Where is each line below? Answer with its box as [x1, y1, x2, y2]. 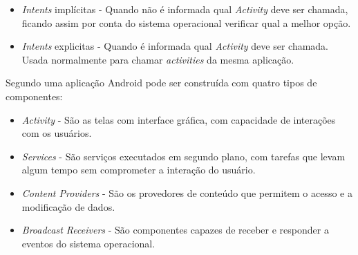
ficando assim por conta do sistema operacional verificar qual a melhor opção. [21, 15, 351, 30]
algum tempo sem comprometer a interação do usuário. [21, 162, 256, 177]
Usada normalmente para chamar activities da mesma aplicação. [21, 52, 294, 66]
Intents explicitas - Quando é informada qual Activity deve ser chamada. [21, 39, 329, 53]
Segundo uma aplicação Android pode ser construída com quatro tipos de [6, 75, 317, 90]
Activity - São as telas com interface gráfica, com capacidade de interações [21, 112, 336, 126]
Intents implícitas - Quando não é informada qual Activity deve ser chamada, [21, 2, 348, 16]
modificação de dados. [21, 199, 115, 214]
